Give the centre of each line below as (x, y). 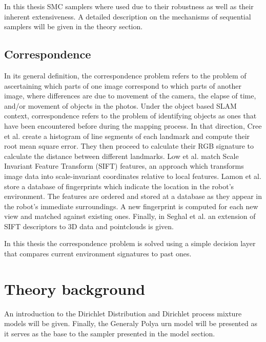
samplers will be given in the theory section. (74, 26)
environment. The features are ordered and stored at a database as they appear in (133, 196)
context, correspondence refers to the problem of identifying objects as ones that (130, 116)
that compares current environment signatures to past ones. (98, 254)
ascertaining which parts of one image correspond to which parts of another (123, 85)
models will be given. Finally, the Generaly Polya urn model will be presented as (131, 323)
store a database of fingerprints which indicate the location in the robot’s (119, 186)
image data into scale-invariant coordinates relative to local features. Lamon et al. (133, 176)
